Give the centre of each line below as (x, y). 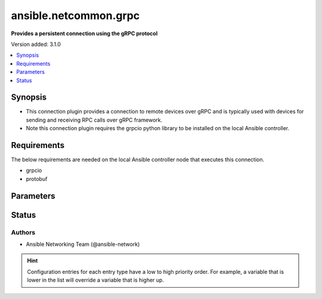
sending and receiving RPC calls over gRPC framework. (94, 120)
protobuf (37, 178)
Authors (23, 232)
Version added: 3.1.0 (36, 44)
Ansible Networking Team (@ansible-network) (83, 244)
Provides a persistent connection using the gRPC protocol (84, 33)
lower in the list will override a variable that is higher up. (95, 280)
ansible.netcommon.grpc (75, 16)
